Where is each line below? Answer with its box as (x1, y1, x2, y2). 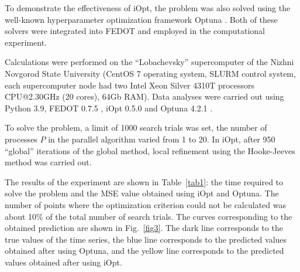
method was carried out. (5, 156, 92, 168)
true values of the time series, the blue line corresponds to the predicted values (5, 233, 287, 245)
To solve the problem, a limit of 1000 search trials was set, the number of (5, 121, 267, 134)
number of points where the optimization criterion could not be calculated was (5, 198, 286, 210)
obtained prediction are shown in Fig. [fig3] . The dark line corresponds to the (5, 222, 283, 234)
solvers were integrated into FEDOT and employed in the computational (5, 25, 265, 37)
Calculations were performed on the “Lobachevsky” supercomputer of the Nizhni (5, 56, 294, 68)
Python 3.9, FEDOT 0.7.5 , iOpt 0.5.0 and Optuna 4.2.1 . (5, 101, 213, 114)
